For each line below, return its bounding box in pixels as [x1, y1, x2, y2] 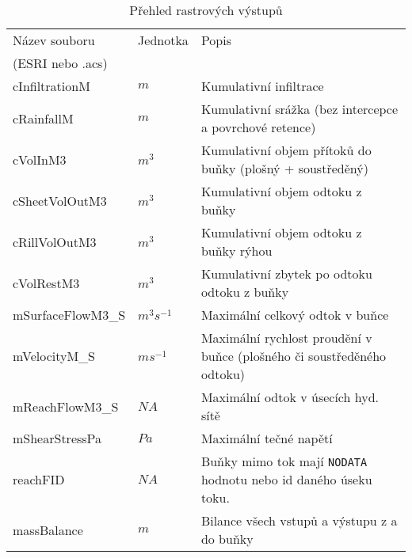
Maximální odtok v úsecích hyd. [200, 388, 379, 406]
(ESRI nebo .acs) [13, 54, 108, 72]
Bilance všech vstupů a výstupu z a [200, 511, 398, 530]
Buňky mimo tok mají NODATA [200, 452, 368, 470]
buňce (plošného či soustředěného [200, 347, 387, 365]
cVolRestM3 [13, 273, 80, 292]
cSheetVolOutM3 [13, 191, 107, 210]
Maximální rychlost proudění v [200, 328, 372, 347]
